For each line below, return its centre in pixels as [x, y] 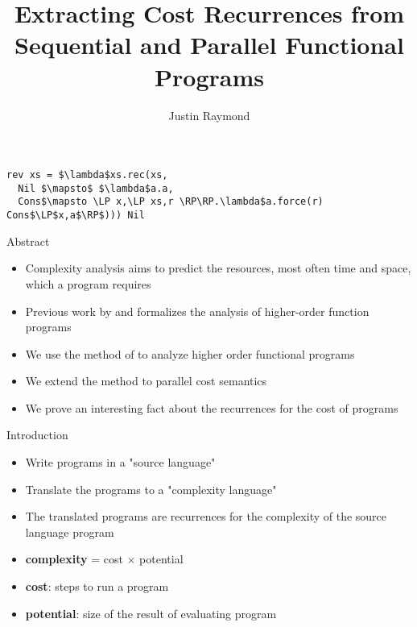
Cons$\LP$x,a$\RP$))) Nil [76, 216]
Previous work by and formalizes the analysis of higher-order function [197, 311]
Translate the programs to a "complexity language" [151, 489]
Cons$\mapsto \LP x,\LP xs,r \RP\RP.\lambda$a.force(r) [171, 202]
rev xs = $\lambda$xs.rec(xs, [87, 175]
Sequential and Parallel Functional [209, 45]
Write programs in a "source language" [120, 462]
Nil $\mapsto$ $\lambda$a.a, [96, 188]
